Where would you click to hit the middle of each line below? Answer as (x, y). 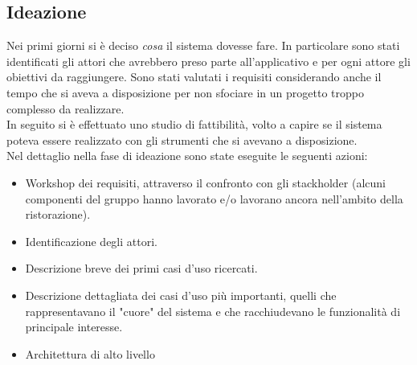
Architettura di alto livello (90, 353)
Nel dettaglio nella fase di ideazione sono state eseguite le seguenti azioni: (187, 156)
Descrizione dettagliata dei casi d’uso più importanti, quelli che (181, 295)
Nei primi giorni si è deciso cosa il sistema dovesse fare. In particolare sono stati (203, 45)
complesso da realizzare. (65, 108)
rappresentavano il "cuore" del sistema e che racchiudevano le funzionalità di (213, 311)
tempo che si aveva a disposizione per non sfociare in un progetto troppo (185, 92)
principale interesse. (74, 327)
